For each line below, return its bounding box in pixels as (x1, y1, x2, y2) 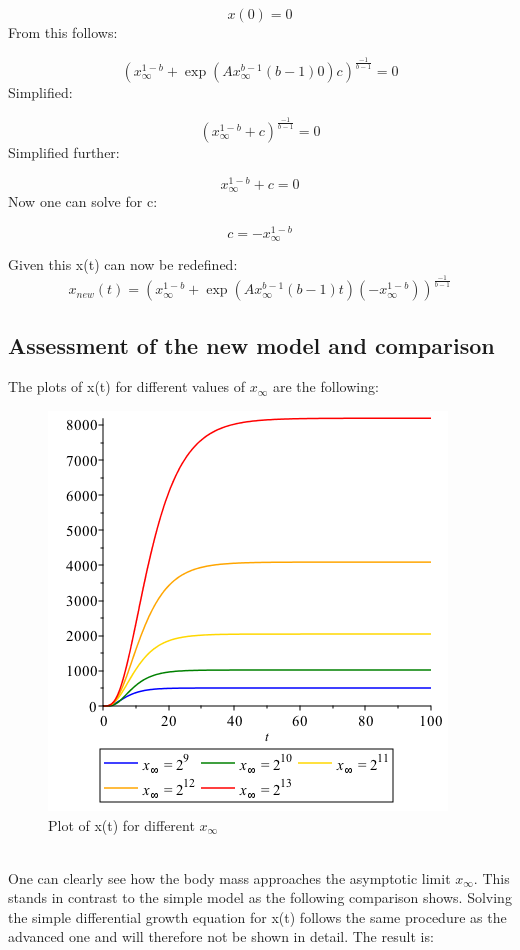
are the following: (272, 376, 379, 397)
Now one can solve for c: (8, 191, 158, 212)
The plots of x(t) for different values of (8, 376, 246, 397)
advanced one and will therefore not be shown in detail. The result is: (8, 926, 434, 947)
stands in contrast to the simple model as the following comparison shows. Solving (8, 887, 512, 908)
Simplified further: (8, 141, 120, 162)
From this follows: (8, 22, 118, 42)
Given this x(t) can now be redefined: (8, 254, 238, 275)
